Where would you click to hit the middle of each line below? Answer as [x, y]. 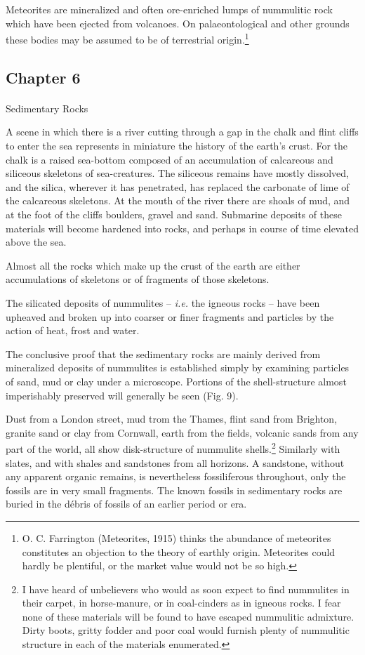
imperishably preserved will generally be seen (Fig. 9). [122, 395]
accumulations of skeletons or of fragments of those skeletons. [138, 279]
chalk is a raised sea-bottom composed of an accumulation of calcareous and [170, 159]
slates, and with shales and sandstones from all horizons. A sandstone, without [175, 462]
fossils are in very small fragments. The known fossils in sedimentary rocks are [174, 490]
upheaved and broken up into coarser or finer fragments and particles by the [170, 316]
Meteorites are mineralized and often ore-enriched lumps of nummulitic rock [169, 9]
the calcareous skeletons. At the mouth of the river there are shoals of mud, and [178, 200]
